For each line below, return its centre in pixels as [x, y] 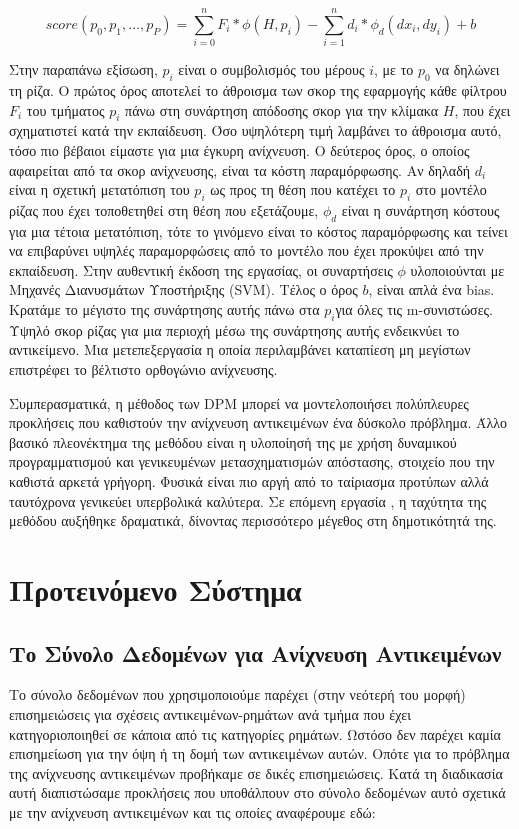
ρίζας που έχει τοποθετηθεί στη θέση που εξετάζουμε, [164, 209]
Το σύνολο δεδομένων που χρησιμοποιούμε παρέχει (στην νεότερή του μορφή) [237, 694]
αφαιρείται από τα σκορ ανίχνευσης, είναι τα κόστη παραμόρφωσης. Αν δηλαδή [240, 169]
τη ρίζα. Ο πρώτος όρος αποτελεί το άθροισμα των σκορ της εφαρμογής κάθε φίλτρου [258, 89]
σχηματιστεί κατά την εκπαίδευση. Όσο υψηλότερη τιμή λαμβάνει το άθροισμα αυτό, [255, 130]
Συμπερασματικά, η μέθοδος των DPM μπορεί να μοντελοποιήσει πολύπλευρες [239, 402]
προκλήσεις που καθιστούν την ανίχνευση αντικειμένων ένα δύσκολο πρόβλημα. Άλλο [258, 422]
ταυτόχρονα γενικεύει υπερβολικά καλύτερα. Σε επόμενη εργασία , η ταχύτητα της [248, 500]
